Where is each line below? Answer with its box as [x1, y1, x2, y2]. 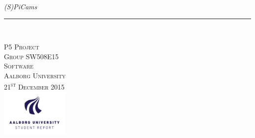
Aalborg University [4, 70, 66, 80]
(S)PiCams [4, 1, 37, 11]
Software [4, 61, 34, 71]
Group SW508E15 [4, 51, 59, 61]
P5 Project [4, 42, 39, 52]
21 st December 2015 [4, 80, 65, 92]
